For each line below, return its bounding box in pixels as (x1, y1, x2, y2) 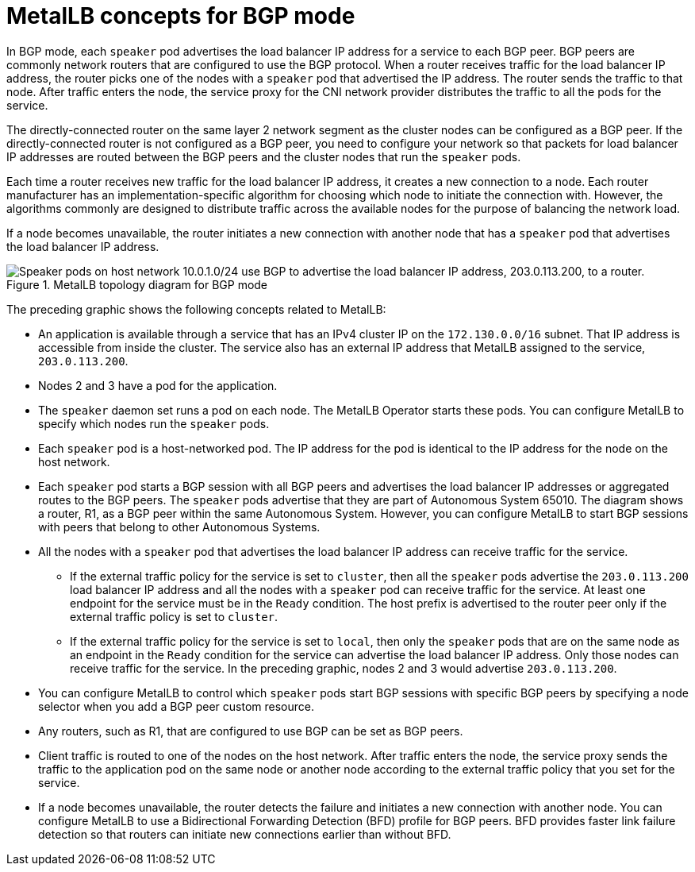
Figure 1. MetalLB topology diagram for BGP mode (6, 277, 268, 291)
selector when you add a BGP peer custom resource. (38, 699, 314, 713)
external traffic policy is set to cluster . (70, 609, 278, 623)
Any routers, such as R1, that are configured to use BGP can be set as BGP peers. (38, 723, 463, 738)
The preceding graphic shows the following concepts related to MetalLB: (6, 302, 386, 316)
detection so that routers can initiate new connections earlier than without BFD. (38, 827, 451, 841)
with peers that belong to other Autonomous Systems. (38, 519, 321, 534)
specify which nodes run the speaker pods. (38, 416, 270, 430)
